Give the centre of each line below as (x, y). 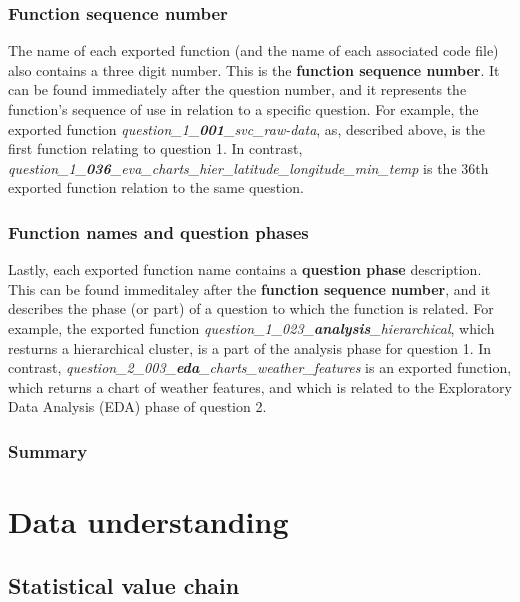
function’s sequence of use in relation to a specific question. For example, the (243, 109)
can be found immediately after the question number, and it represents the (237, 89)
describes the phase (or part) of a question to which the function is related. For (251, 308)
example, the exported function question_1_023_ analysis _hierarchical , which (251, 327)
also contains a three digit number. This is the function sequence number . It (254, 69)
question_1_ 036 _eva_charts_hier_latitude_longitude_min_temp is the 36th (248, 167)
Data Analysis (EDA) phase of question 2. (137, 406)
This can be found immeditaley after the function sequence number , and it (249, 288)
